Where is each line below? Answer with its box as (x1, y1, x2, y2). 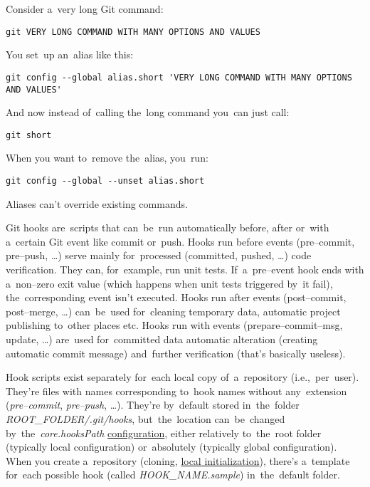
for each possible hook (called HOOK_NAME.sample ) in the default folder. (6, 467, 340, 482)
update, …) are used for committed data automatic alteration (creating (6, 332, 318, 346)
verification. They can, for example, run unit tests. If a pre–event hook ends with (6, 262, 364, 277)
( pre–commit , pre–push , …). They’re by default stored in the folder (6, 397, 300, 412)
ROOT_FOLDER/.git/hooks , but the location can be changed (6, 411, 285, 426)
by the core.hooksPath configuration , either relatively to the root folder (6, 425, 322, 440)
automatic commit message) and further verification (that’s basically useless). (6, 345, 346, 360)
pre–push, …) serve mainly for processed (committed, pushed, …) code (6, 248, 312, 263)
